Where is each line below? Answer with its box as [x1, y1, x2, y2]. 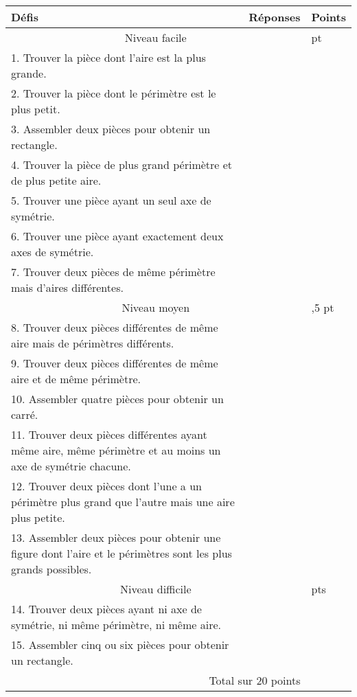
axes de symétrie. [11, 244, 94, 260]
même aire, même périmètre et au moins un [11, 442, 221, 458]
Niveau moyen [122, 299, 190, 315]
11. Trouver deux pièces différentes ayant [11, 426, 207, 442]
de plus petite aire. [11, 172, 102, 188]
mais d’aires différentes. [11, 279, 124, 295]
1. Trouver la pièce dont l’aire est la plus [11, 49, 206, 65]
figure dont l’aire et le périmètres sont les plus [11, 545, 232, 561]
